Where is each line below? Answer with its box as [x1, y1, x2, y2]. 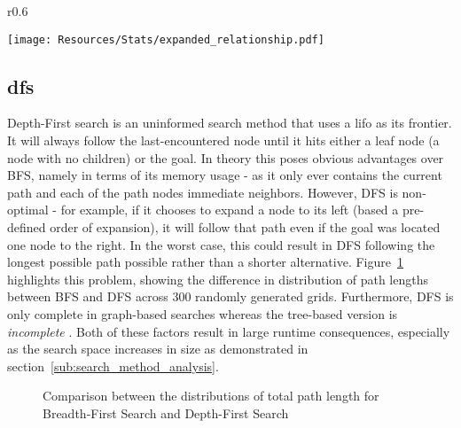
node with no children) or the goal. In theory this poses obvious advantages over [7, 148, 444, 167]
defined [7, 218, 46, 237]
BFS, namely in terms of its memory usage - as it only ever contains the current [7, 166, 442, 184]
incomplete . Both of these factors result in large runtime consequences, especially [7, 322, 450, 340]
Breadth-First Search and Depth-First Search [43, 403, 289, 422]
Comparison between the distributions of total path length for [43, 386, 379, 405]
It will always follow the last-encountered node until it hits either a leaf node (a [7, 131, 440, 150]
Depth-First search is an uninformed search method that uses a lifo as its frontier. [7, 113, 452, 132]
